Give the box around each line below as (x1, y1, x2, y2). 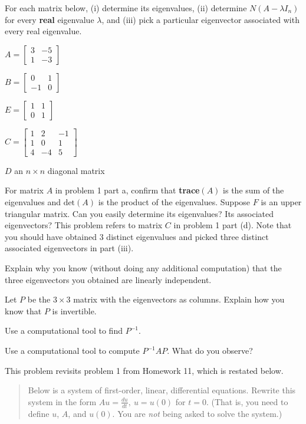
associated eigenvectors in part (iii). (5, 242, 134, 254)
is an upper (261, 196, 302, 208)
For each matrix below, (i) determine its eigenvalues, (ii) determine (5, 2, 247, 14)
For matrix (5, 184, 44, 196)
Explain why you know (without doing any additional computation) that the (5, 262, 282, 274)
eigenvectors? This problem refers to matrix (5, 219, 163, 231)
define (28, 407, 50, 419)
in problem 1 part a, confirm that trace (55, 184, 200, 196)
